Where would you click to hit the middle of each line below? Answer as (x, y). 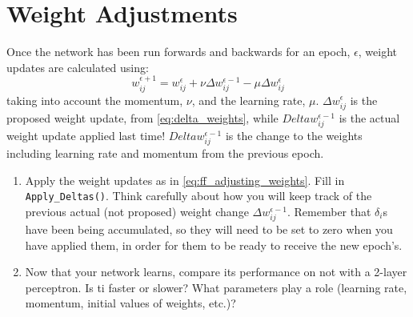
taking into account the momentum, (95, 100)
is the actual (369, 117)
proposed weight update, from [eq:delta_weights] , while (142, 117)
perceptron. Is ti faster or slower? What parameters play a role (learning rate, (216, 287)
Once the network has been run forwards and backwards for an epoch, (178, 52)
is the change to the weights (294, 135)
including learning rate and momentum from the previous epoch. (165, 153)
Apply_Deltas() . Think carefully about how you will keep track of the (198, 196)
